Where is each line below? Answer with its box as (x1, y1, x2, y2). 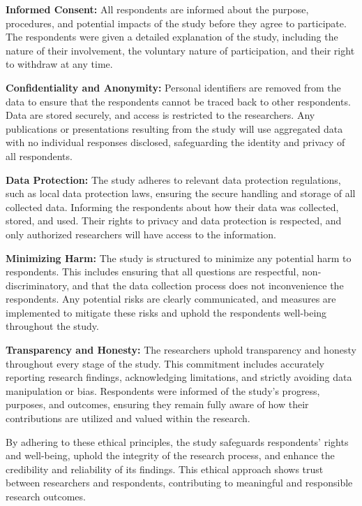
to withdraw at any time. (6, 57, 113, 71)
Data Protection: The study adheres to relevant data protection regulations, (6, 172, 341, 187)
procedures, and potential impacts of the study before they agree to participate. (6, 15, 347, 30)
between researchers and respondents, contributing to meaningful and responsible (6, 475, 353, 490)
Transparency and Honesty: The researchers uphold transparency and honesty (6, 342, 356, 357)
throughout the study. (6, 319, 99, 333)
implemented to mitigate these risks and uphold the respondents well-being (6, 305, 327, 319)
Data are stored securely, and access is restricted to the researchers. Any (6, 108, 315, 122)
